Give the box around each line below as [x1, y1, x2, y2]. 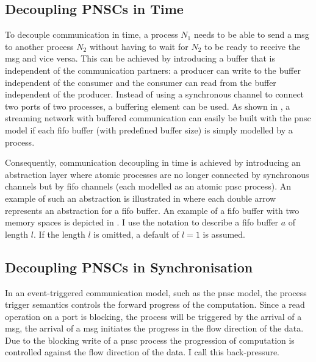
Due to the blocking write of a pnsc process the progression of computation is [5, 333, 295, 346]
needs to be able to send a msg [193, 28, 309, 41]
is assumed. [203, 227, 245, 240]
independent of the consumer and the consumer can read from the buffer [5, 76, 276, 88]
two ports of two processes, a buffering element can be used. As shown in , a [5, 99, 290, 112]
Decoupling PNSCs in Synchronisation [5, 257, 253, 276]
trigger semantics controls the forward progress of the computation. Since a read [5, 298, 305, 311]
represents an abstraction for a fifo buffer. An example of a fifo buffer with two [5, 204, 300, 216]
